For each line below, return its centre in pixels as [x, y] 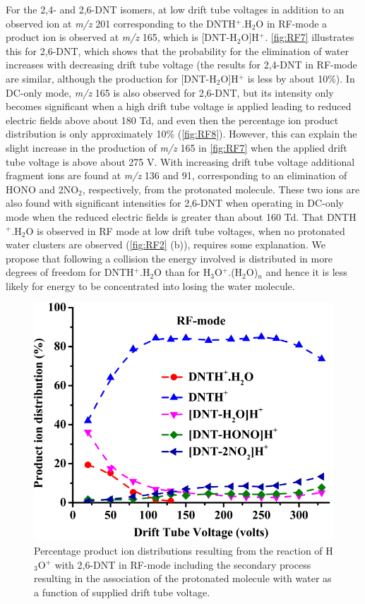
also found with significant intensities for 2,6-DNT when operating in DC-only [175, 203]
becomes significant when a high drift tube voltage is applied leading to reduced [179, 106]
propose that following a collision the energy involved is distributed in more [169, 258]
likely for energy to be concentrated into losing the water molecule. [150, 285]
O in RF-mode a [292, 23]
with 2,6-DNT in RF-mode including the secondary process [183, 564]
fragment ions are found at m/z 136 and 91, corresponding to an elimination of [176, 175]
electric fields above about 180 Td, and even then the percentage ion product [172, 120]
